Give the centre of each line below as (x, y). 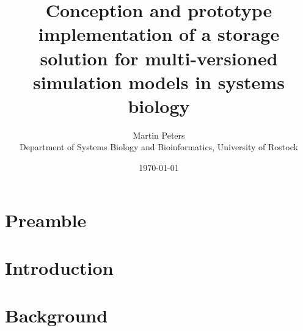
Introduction (59, 268)
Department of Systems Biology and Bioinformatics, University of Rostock (159, 147)
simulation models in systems (159, 82)
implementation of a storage (159, 34)
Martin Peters (159, 135)
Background (57, 315)
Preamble (46, 220)
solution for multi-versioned (159, 58)
